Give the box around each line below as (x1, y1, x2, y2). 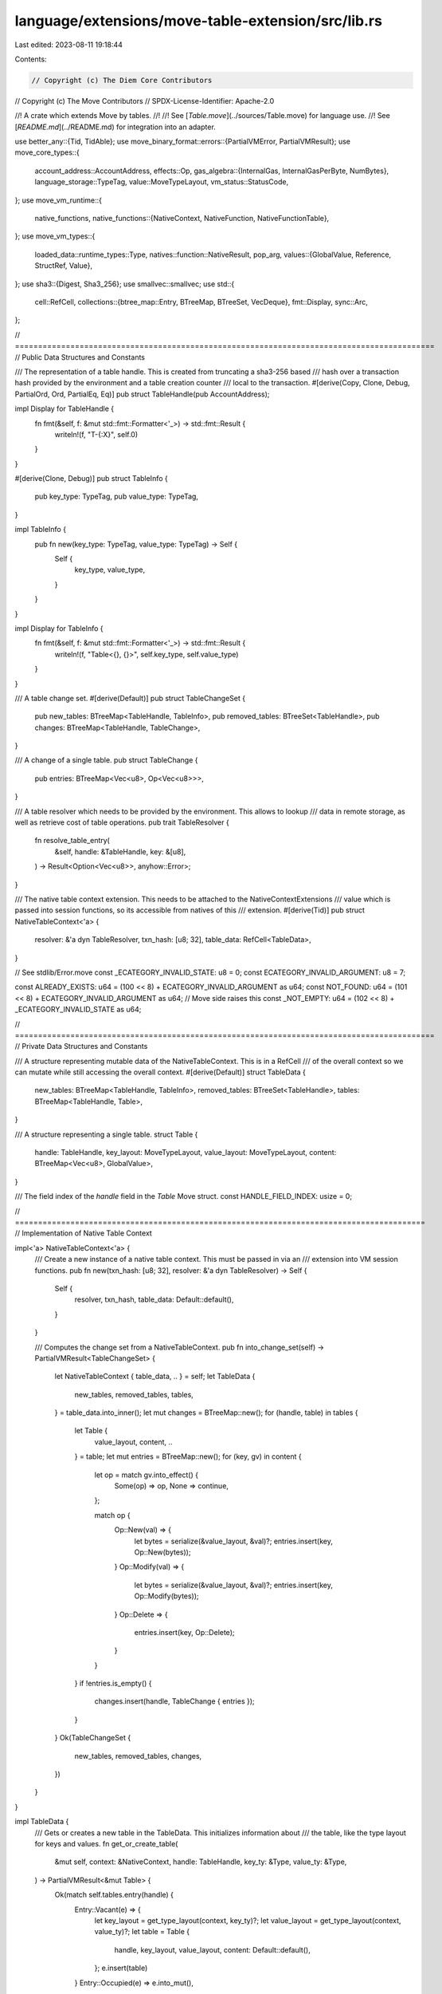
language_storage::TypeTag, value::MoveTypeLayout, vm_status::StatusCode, (34, 177, 289, 187)
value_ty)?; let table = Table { (94, 1927, 190, 1937)
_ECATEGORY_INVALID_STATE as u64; (14, 1005, 142, 1015)
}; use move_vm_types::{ (14, 231, 96, 241)
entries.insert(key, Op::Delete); (134, 1627, 235, 1637)
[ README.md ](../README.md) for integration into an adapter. (14, 122, 217, 132)
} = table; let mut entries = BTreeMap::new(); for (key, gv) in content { (74, 1452, 302, 1461)
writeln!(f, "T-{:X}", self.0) (54, 429, 139, 439)
